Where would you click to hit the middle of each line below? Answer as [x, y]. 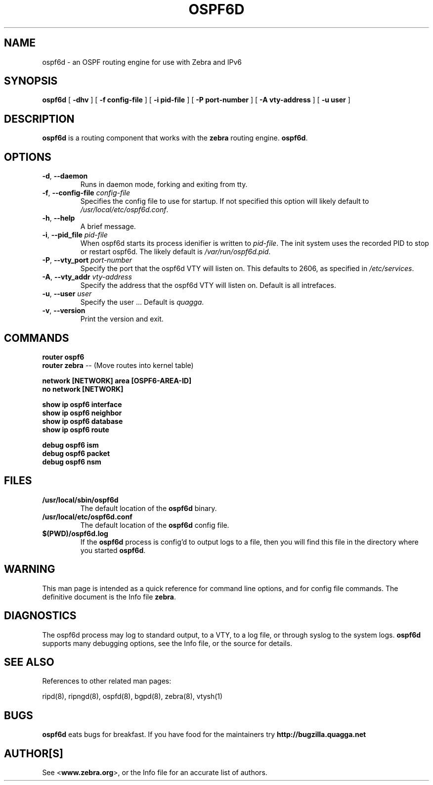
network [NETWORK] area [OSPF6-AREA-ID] [117, 380]
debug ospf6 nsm [72, 462]
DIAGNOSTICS [40, 616]
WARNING [30, 569]
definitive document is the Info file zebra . [109, 597]
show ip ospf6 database [83, 421]
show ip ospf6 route [76, 429]
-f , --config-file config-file [86, 193]
